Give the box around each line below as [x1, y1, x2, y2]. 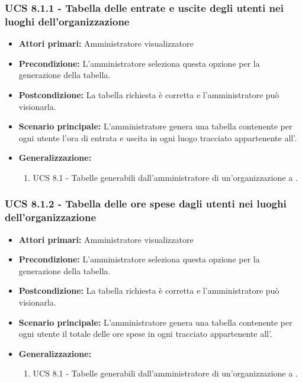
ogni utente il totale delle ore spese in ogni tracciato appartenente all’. [18, 327, 272, 340]
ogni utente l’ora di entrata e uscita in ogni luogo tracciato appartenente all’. [18, 131, 297, 144]
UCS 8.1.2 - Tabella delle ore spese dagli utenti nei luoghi [5, 196, 287, 211]
